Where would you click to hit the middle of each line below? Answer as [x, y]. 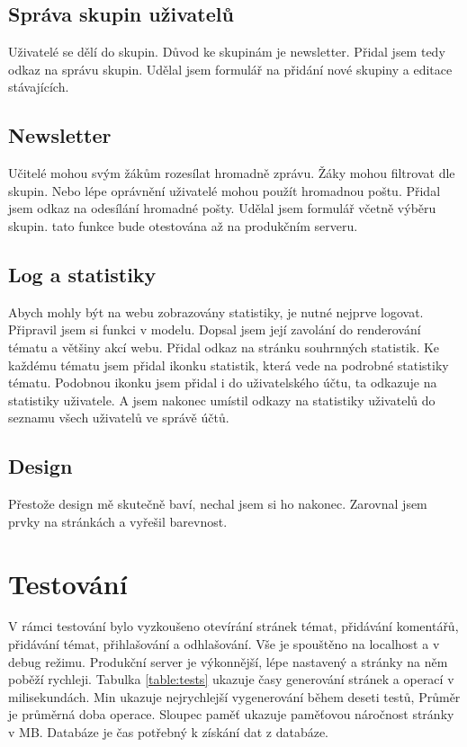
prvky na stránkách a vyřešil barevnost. [118, 521]
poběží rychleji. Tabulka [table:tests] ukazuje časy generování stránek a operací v [231, 679]
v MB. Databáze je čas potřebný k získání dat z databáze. [169, 732]
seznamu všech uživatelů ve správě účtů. [119, 418]
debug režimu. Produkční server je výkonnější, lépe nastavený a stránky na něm [228, 661]
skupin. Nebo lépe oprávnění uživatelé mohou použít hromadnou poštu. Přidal [225, 190]
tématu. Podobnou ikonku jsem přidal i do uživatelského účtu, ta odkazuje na [223, 382]
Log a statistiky [82, 274]
